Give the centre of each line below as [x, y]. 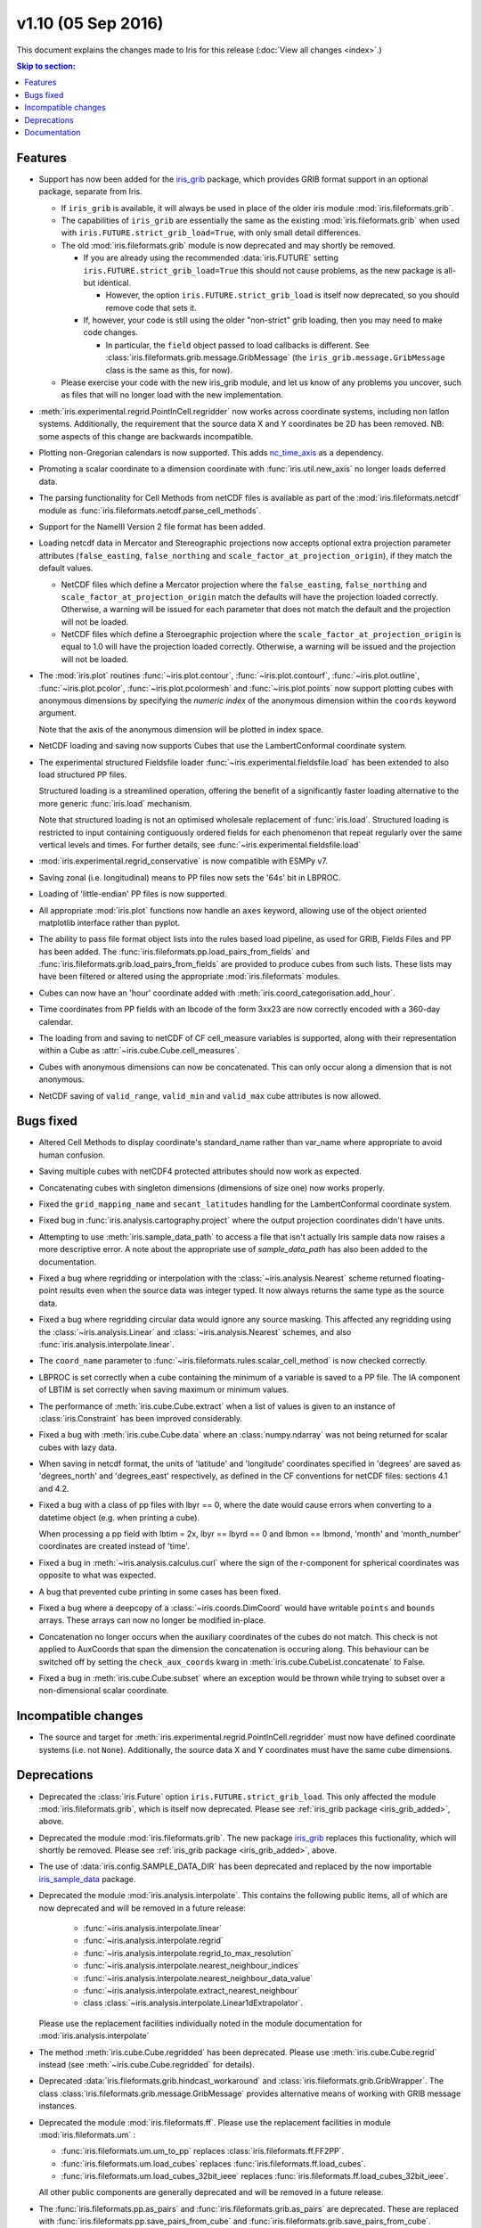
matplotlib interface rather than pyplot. [110, 922]
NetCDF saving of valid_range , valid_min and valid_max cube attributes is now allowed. [210, 1095]
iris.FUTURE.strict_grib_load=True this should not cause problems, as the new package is [263, 270]
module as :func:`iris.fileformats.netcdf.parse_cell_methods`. [150, 510]
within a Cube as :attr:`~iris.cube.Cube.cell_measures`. [139, 1051]
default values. [66, 568]
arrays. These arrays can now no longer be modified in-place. [152, 1620]
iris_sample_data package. [87, 1879]
